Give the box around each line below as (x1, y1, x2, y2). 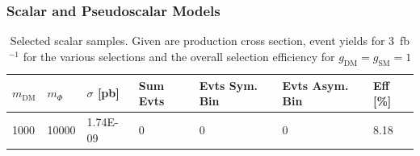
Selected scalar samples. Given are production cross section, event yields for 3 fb (10, 32, 410, 49)
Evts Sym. (199, 76, 258, 93)
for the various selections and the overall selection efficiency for (23, 47, 335, 64)
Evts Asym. (282, 76, 349, 93)
